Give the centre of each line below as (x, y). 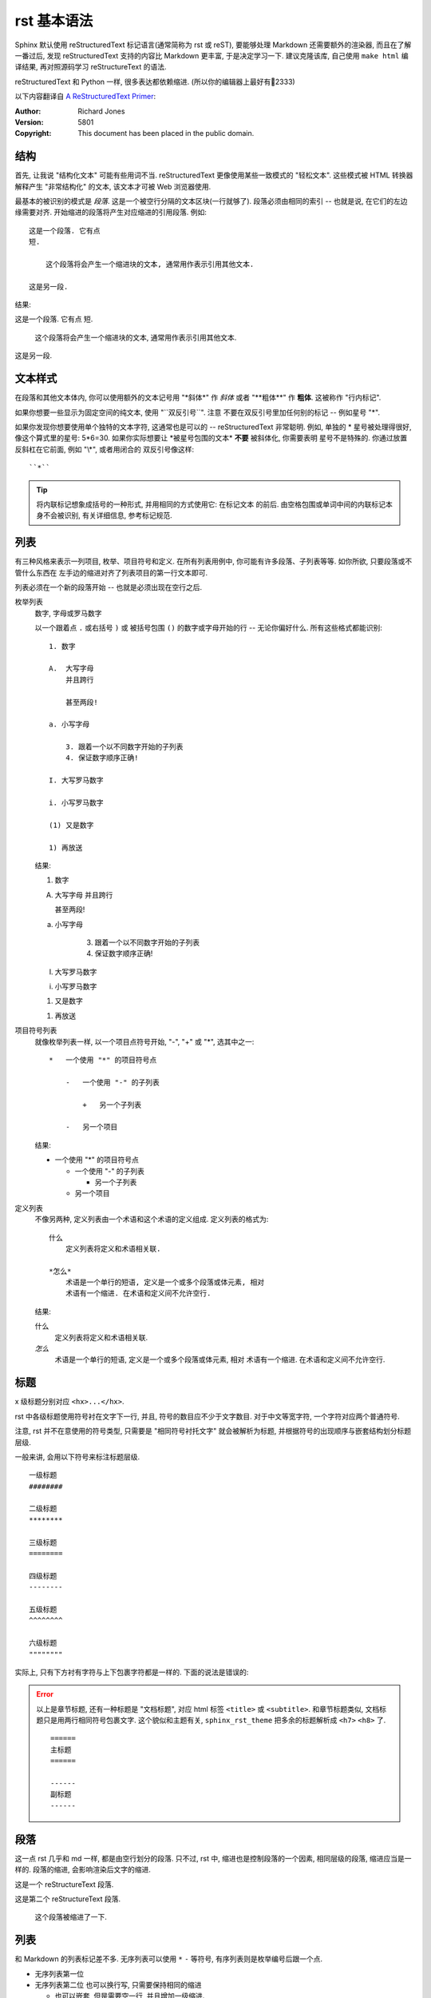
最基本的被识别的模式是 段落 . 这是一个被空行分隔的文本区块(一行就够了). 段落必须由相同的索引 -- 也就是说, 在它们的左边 (211, 201)
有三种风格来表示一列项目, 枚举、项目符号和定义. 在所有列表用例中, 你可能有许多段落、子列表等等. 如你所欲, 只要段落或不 (214, 561)
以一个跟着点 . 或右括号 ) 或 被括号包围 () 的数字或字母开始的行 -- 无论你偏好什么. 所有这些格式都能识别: (209, 628)
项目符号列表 (36, 1030)
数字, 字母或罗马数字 (68, 613)
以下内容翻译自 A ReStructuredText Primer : (85, 97)
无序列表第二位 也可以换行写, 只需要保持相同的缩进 (118, 1984)
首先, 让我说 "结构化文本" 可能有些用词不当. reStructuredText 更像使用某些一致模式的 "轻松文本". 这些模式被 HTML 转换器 (214, 175)
